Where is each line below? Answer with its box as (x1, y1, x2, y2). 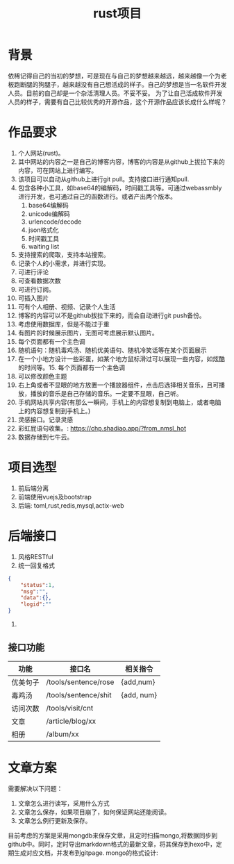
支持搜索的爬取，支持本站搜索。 (17, 250, 110, 258)
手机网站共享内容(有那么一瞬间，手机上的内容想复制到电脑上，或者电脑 (17, 398, 222, 406)
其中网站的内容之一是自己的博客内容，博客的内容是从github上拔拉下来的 (17, 157, 225, 166)
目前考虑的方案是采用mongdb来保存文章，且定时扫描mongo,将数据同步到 (8, 831, 218, 840)
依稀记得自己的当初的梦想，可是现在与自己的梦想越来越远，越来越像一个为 (8, 72, 221, 80)
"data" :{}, (20, 595, 52, 601)
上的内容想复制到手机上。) (17, 406, 91, 415)
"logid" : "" (20, 601, 52, 608)
